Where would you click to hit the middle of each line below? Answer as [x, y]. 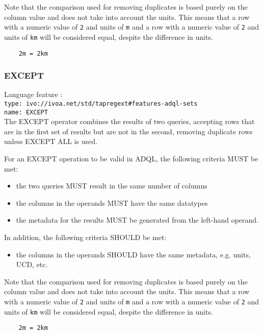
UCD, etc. [32, 264]
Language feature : [33, 94]
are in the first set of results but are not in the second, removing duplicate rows [128, 131]
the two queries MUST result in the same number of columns [112, 186]
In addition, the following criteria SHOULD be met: [85, 237]
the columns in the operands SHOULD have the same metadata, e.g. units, [133, 254]
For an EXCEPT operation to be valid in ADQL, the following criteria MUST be [131, 159]
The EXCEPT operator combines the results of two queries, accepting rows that [129, 121]
